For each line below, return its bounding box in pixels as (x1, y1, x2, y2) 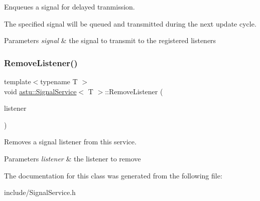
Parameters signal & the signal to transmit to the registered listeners (4, 35, 216, 46)
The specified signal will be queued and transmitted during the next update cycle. (4, 18, 256, 29)
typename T (40, 76, 78, 86)
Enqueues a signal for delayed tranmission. (4, 2, 135, 12)
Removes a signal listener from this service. (4, 136, 137, 147)
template (4, 76, 31, 86)
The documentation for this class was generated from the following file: (4, 170, 222, 180)
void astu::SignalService (4, 86, 77, 96)
